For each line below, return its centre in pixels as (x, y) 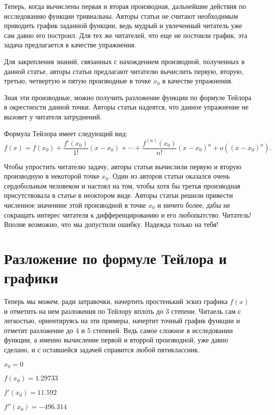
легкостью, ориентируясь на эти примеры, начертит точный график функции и (122, 321)
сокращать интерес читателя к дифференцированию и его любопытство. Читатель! (128, 214)
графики (31, 278)
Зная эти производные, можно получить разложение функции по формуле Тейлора (128, 97)
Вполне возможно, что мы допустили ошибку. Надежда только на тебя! (111, 224)
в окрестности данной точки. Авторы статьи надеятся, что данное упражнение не (126, 107)
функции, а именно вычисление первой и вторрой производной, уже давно (116, 340)
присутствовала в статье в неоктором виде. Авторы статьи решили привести (119, 195)
